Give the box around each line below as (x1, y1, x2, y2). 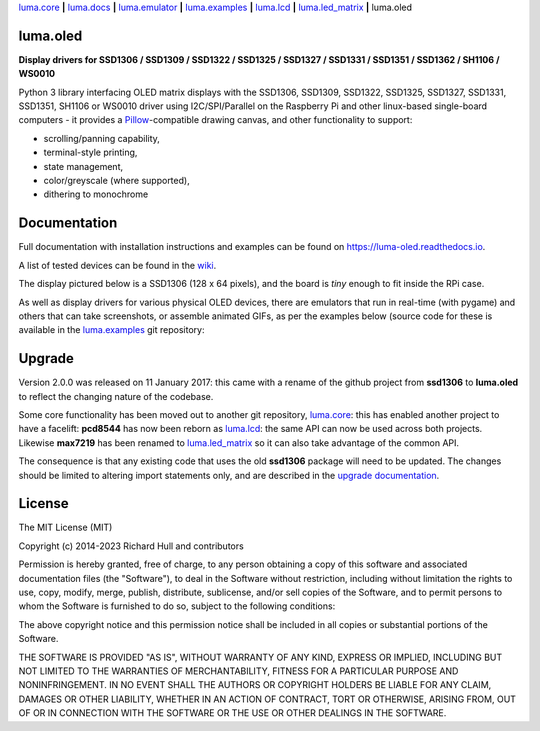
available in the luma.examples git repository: (18, 324, 205, 336)
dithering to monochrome (43, 188, 149, 200)
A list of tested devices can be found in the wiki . (18, 259, 217, 271)
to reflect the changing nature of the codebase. (18, 390, 214, 402)
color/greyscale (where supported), (43, 175, 190, 187)
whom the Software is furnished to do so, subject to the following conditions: (18, 600, 336, 612)
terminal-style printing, (43, 146, 138, 159)
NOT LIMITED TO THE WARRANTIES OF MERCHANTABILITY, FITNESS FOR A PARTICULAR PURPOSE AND (18, 665, 459, 677)
